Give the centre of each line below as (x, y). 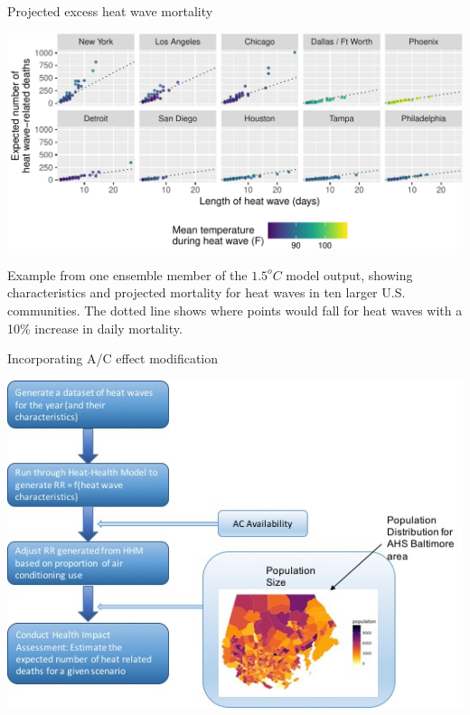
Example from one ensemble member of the (127, 274)
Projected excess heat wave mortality (110, 11)
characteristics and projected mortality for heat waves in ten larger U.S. (207, 292)
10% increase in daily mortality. (95, 328)
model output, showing (349, 274)
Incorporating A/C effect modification (113, 358)
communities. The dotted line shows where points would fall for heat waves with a (235, 310)
